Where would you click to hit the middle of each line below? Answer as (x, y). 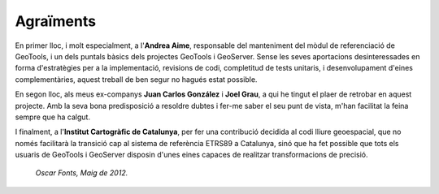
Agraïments (56, 21)
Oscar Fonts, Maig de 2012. (82, 173)
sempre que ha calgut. (53, 117)
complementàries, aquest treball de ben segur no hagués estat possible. (136, 79)
